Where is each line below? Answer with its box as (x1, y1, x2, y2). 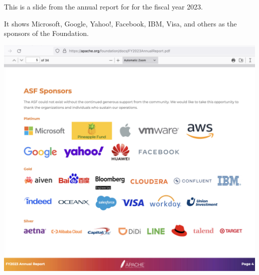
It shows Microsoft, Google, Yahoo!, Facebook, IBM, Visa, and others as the (4, 18, 237, 28)
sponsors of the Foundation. (4, 28, 89, 38)
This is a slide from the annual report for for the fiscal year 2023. (4, 1, 203, 11)
